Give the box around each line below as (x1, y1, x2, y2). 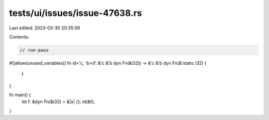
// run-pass (19, 47, 49, 53)
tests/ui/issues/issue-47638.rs (9, 7, 142, 18)
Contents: (9, 34, 29, 40)
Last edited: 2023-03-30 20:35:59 (9, 25, 80, 31)
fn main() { (9, 92, 31, 98)
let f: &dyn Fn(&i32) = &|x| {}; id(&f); (21, 99, 95, 105)
